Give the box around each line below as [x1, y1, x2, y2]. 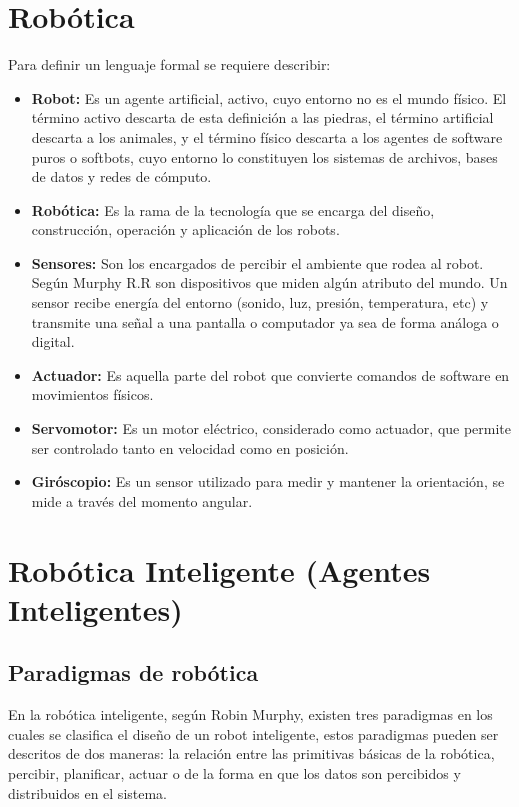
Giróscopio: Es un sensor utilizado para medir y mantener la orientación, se [31, 471, 505, 492]
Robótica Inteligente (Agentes [8, 549, 431, 590]
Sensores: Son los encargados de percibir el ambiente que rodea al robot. [31, 252, 484, 273]
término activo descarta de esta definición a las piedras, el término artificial [31, 107, 494, 128]
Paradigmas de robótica [8, 657, 259, 688]
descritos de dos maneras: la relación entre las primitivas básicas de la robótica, [8, 743, 495, 764]
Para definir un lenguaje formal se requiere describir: [8, 54, 331, 75]
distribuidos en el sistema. [8, 782, 168, 803]
